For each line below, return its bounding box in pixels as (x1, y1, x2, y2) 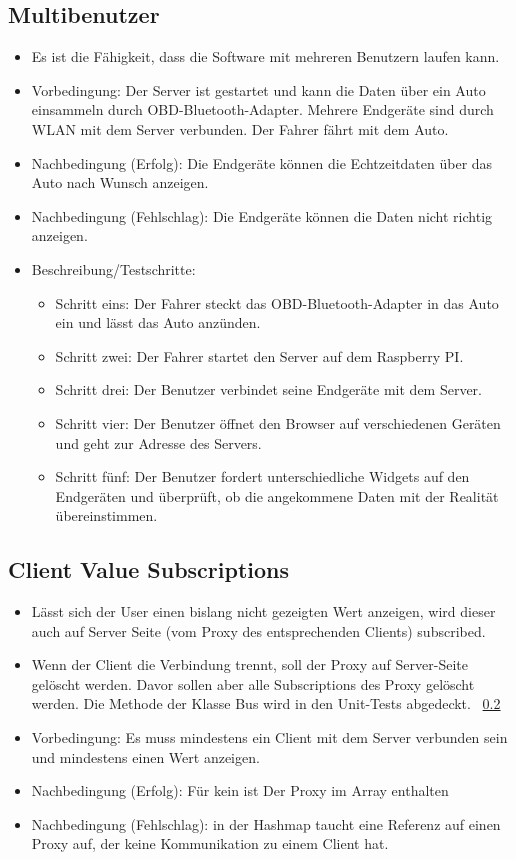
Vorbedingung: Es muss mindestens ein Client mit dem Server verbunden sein (31, 727, 508, 748)
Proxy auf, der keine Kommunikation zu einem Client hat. (31, 833, 389, 854)
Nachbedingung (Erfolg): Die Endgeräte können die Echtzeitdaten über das (31, 152, 493, 173)
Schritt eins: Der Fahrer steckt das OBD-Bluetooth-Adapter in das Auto (55, 292, 499, 313)
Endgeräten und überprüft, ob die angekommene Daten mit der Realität (55, 485, 499, 506)
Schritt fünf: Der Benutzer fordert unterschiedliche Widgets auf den (55, 466, 470, 487)
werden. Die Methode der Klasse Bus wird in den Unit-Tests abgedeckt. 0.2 (31, 693, 501, 714)
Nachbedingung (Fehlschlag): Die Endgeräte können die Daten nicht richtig (31, 205, 493, 226)
